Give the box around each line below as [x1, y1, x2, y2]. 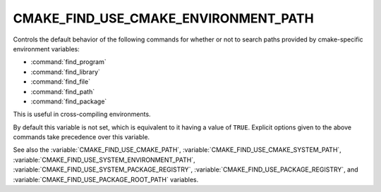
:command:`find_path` [30, 87, 95, 96]
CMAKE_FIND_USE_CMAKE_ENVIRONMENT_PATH [13, 11, 314, 26]
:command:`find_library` [30, 68, 100, 76]
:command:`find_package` [30, 97, 107, 105]
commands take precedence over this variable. [13, 133, 150, 141]
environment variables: [13, 44, 80, 53]
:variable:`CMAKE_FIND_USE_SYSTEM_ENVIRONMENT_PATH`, [13, 155, 195, 164]
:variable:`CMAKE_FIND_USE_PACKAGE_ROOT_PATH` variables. [13, 175, 199, 184]
